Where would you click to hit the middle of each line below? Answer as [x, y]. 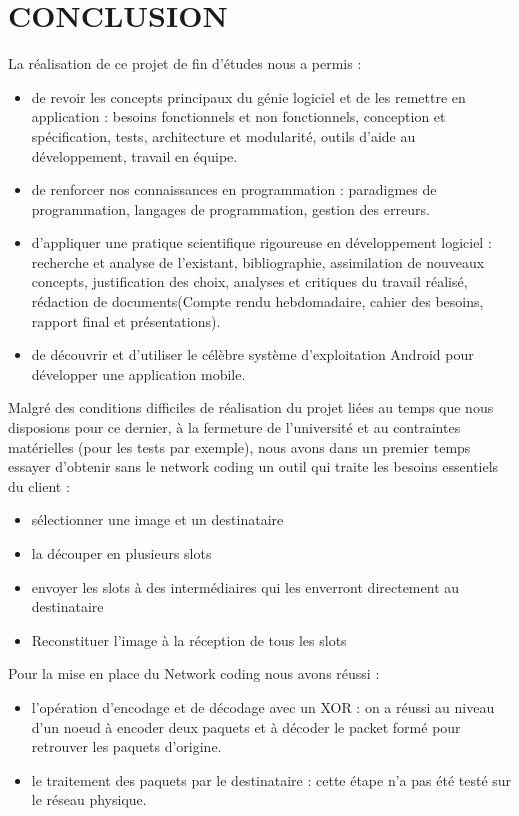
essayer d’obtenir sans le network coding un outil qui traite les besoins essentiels [253, 466]
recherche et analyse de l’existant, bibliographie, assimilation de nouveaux [258, 261]
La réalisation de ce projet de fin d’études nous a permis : [185, 63]
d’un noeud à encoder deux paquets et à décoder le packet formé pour [246, 726]
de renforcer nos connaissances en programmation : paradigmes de [234, 189]
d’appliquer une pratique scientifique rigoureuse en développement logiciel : [261, 242]
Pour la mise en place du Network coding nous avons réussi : [194, 673]
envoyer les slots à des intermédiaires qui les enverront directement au [245, 586]
